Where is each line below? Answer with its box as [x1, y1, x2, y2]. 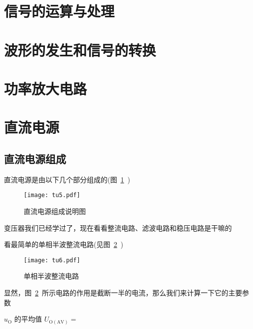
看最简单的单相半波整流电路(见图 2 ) [4, 239, 123, 249]
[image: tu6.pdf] [24, 256, 80, 264]
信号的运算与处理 [4, 1, 115, 21]
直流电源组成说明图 [24, 206, 86, 216]
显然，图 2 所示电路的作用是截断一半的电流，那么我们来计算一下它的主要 [4, 287, 242, 297]
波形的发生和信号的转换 [4, 40, 156, 60]
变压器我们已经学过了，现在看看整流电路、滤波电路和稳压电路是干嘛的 [4, 222, 232, 233]
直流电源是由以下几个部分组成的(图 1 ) [4, 174, 130, 184]
